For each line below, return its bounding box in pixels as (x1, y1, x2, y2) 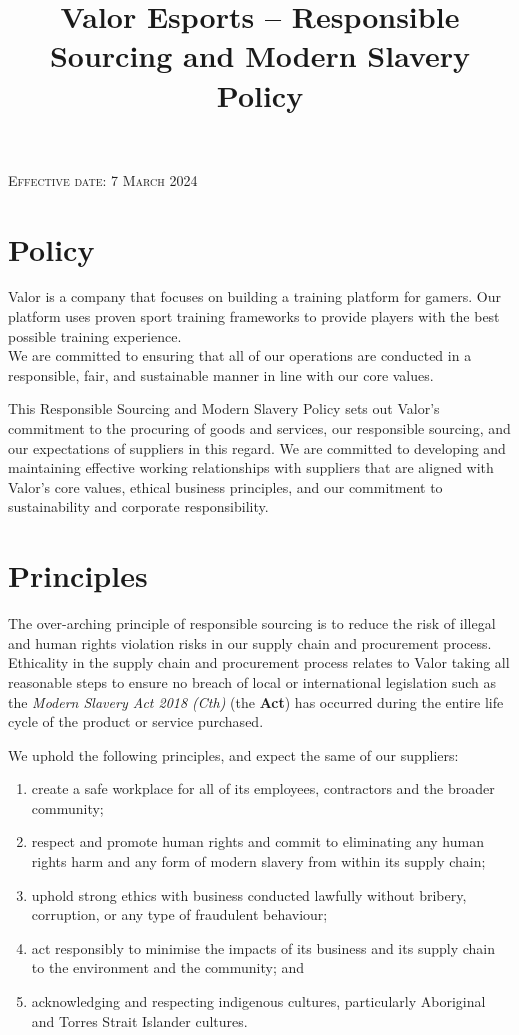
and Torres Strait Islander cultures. (31, 1010, 248, 1031)
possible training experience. (8, 325, 182, 346)
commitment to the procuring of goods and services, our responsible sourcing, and (8, 418, 511, 439)
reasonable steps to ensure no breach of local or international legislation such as (8, 671, 496, 692)
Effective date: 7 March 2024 (8, 169, 198, 190)
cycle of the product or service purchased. (8, 711, 264, 732)
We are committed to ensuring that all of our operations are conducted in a (8, 345, 472, 366)
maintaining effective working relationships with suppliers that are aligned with (8, 457, 494, 478)
